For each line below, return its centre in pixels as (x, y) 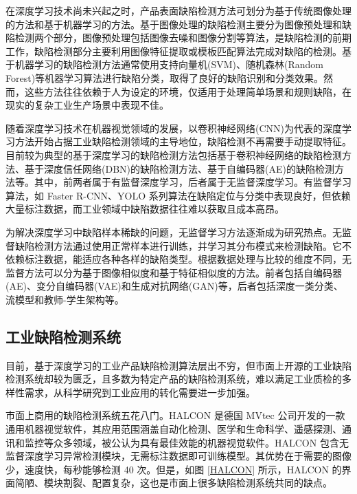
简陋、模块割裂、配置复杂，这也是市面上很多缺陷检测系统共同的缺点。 (173, 483)
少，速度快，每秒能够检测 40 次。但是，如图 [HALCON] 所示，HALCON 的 (174, 469)
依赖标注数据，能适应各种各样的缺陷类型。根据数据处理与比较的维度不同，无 (178, 259)
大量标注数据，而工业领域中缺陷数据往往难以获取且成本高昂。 (145, 209)
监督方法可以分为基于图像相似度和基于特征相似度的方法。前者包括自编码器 (174, 272)
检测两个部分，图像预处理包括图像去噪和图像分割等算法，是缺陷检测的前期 (183, 37)
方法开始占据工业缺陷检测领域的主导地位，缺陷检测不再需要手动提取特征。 (183, 141)
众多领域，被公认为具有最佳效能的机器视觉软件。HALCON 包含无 (201, 442)
